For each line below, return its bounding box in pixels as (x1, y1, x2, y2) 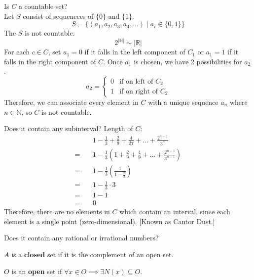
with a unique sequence (148, 97, 218, 107)
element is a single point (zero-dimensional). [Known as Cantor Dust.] (4, 216, 215, 226)
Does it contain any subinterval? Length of (4, 123, 133, 134)
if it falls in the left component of (84, 47, 185, 57)
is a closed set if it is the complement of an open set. (11, 249, 174, 260)
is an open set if (11, 266, 62, 276)
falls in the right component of (4, 56, 96, 66)
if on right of (119, 88, 158, 95)
